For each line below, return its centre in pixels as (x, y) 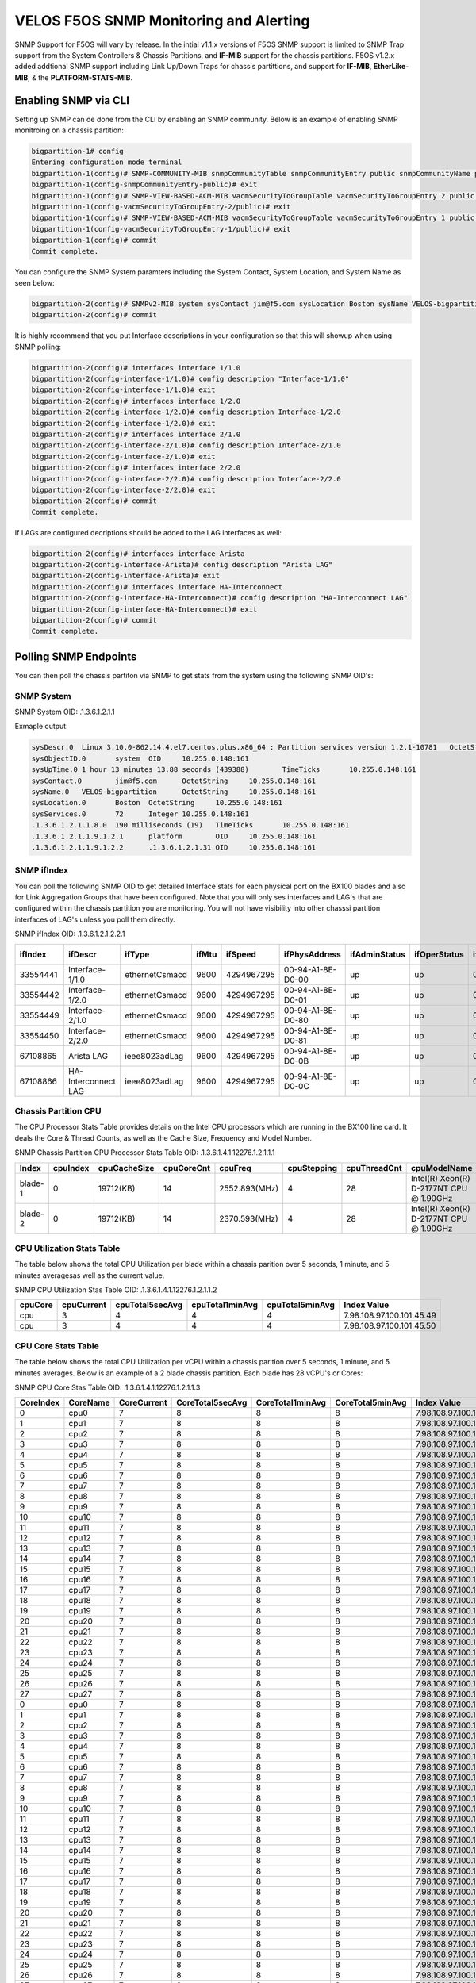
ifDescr (82, 954)
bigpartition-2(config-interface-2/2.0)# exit (123, 489)
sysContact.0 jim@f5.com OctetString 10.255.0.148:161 (174, 781)
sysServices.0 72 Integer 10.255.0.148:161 (140, 814)
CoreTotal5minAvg (370, 1402)
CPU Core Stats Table (57, 1346)
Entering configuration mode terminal (107, 162)
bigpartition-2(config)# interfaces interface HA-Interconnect (157, 587)
